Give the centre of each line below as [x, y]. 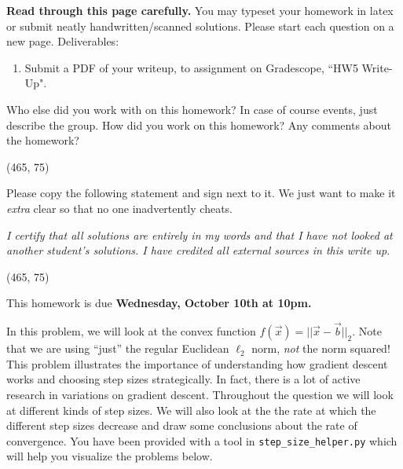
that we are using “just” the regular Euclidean [118, 348]
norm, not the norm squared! [321, 348]
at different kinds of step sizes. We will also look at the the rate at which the [191, 410]
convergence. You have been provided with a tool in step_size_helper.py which [202, 440]
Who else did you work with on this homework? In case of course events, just [192, 109]
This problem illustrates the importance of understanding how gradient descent [197, 363]
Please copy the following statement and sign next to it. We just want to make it [201, 193]
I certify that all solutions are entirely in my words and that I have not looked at [200, 234]
